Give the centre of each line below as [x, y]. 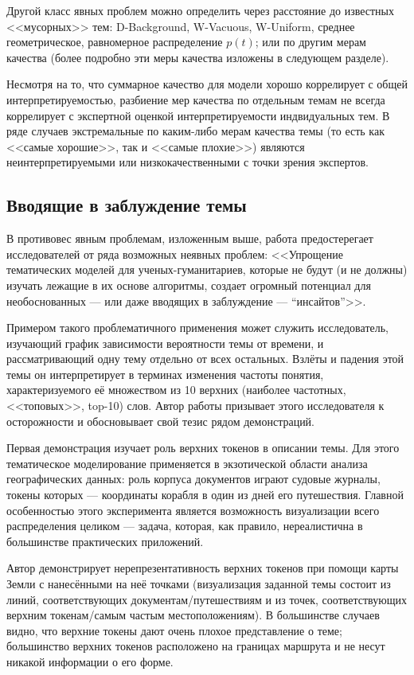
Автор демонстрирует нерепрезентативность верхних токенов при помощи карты [203, 568]
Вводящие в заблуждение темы [127, 205]
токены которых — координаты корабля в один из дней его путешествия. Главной [205, 495]
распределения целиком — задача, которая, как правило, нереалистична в [185, 526]
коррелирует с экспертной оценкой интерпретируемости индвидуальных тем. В [198, 115]
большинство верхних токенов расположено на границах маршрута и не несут [196, 646]
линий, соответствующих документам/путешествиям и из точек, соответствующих [207, 599]
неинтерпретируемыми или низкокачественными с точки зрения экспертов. [187, 162]
